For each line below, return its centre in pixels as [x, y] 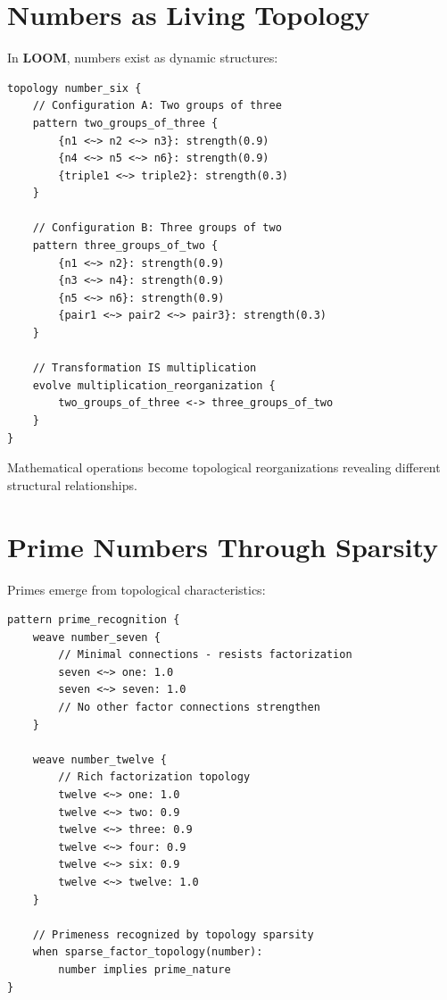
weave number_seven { [96, 637]
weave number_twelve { [99, 759]
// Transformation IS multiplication [145, 368]
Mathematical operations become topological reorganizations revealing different [224, 467]
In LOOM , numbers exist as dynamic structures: [143, 58]
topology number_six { [74, 88]
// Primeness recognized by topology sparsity [173, 934]
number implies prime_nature [145, 969]
